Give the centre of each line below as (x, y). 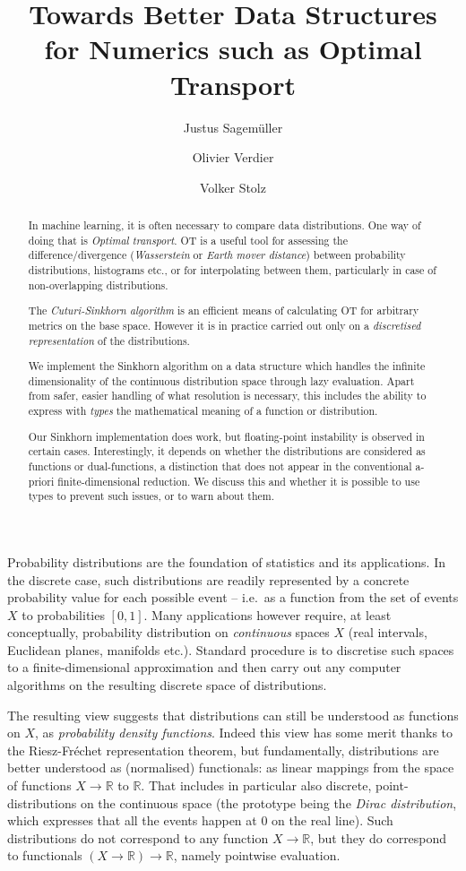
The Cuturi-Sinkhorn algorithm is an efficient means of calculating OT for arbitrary (224, 310)
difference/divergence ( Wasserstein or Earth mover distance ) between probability (217, 255)
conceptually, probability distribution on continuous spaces (168, 632)
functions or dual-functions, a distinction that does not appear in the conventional (220, 466)
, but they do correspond (379, 837)
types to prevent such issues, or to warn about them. (151, 496)
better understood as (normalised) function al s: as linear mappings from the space (231, 768)
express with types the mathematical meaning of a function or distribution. (203, 411)
